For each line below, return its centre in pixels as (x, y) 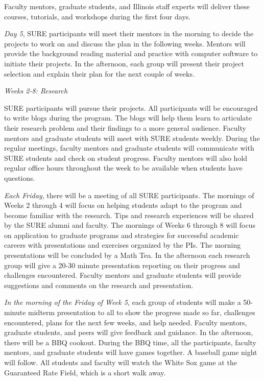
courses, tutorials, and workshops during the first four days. (98, 16)
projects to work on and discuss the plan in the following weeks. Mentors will (125, 43)
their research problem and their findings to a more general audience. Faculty (125, 127)
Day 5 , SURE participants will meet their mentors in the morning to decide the (129, 33)
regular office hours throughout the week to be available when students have (123, 168)
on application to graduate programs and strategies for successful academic (122, 235)
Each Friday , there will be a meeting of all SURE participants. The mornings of (129, 195)
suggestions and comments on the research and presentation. (99, 285)
